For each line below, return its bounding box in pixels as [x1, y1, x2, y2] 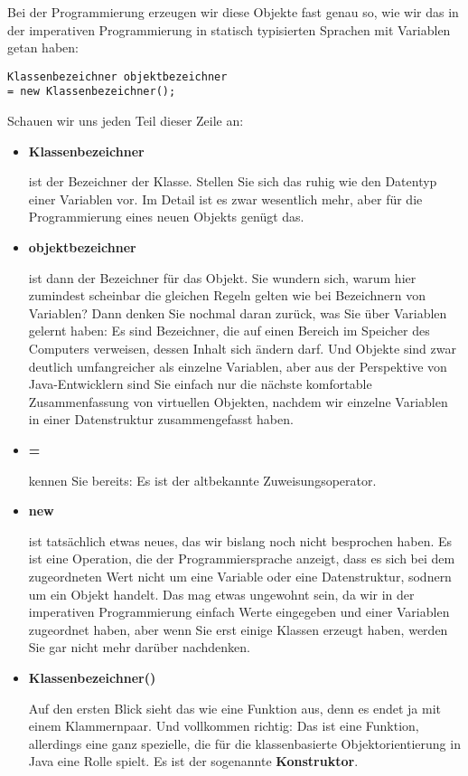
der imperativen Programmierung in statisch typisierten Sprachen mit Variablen [7, 20, 451, 39]
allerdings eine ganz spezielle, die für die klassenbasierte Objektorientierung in [28, 733, 461, 752]
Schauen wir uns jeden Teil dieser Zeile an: [7, 111, 244, 130]
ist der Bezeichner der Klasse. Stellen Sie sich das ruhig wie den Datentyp [28, 172, 437, 191]
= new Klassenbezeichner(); [7, 85, 176, 99]
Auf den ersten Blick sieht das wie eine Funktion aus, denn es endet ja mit [28, 698, 441, 717]
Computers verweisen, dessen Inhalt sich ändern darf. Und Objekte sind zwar [28, 339, 456, 358]
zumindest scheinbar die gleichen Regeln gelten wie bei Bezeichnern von [28, 286, 426, 305]
